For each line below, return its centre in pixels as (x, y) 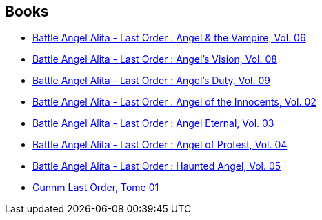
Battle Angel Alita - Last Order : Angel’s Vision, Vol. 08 (155, 59)
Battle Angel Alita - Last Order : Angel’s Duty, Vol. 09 (151, 81)
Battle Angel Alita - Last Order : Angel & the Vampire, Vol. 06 (169, 38)
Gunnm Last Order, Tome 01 (96, 188)
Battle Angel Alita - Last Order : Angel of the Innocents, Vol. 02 (174, 102)
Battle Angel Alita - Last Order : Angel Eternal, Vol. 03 (153, 123)
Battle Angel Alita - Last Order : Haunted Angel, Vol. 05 (157, 166)
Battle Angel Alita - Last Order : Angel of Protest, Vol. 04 (160, 145)
